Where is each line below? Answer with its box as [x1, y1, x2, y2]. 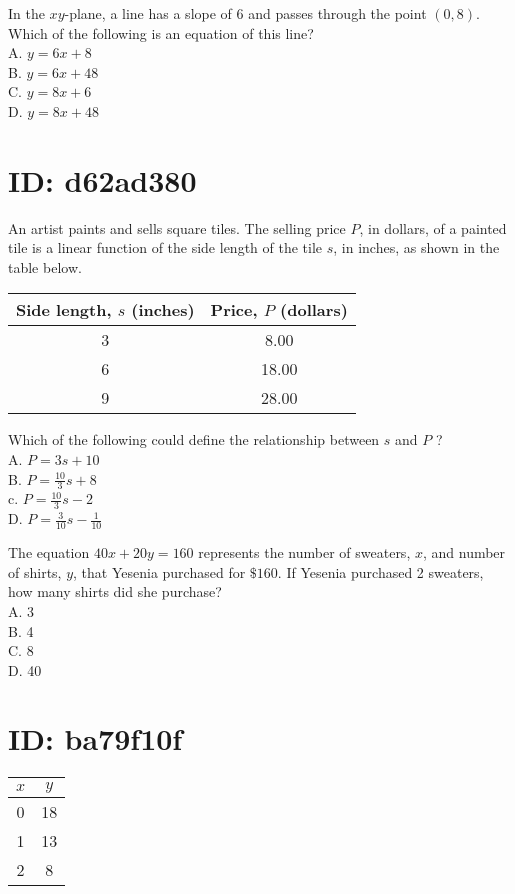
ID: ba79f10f [8, 718, 183, 759]
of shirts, [8, 561, 62, 582]
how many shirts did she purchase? [8, 581, 222, 602]
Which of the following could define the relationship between [8, 429, 380, 450]
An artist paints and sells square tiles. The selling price [8, 217, 346, 238]
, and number [422, 542, 506, 563]
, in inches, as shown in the [333, 237, 500, 258]
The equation [8, 542, 90, 563]
